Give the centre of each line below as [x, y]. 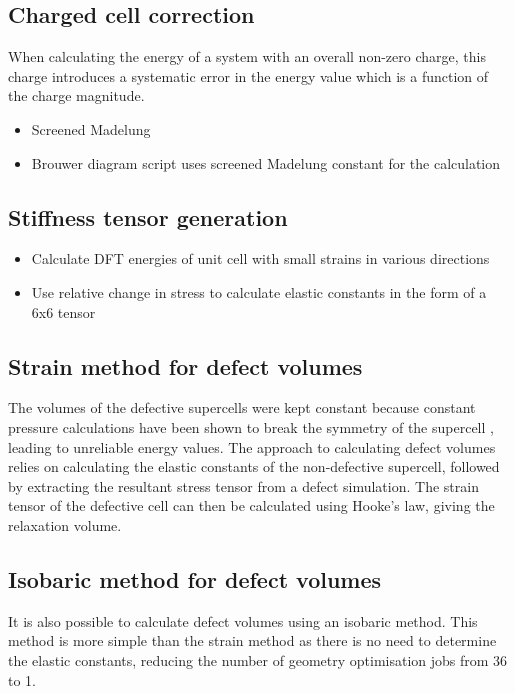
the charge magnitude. [76, 95]
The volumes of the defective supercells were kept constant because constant [242, 407]
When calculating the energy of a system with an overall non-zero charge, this [247, 56]
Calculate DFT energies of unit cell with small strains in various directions [260, 258]
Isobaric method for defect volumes [195, 578]
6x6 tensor [63, 311]
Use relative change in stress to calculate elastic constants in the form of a [259, 291]
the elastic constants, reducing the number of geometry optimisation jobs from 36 [258, 659]
